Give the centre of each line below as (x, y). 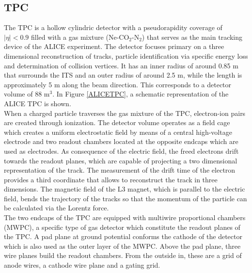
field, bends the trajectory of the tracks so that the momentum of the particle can (126, 198)
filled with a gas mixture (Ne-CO (80, 37)
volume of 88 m (27, 94)
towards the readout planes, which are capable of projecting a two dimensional (121, 160)
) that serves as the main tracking (192, 37)
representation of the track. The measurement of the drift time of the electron (120, 170)
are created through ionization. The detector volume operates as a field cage (117, 122)
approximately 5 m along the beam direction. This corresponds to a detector (118, 84)
